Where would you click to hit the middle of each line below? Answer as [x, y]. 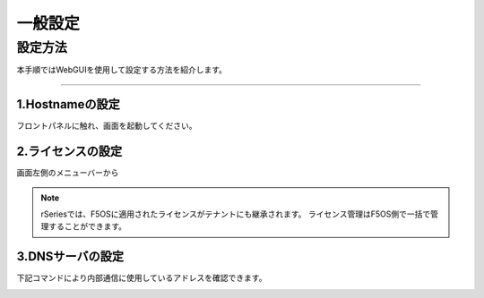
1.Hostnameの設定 [69, 104]
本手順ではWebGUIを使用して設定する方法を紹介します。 [122, 70]
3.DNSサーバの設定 [70, 256]
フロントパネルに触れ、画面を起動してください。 [107, 126]
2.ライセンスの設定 [69, 152]
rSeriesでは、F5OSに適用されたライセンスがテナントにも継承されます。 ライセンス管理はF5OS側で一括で [236, 214]
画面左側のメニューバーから [68, 173]
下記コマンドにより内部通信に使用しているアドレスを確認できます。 [142, 278]
